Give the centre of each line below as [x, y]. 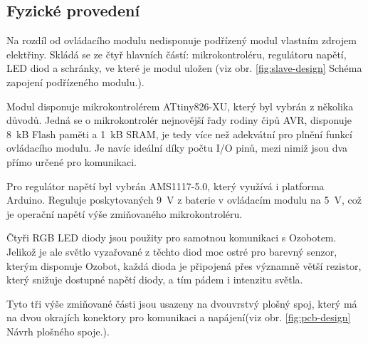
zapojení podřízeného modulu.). [75, 82]
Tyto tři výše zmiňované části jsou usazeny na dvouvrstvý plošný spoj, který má [182, 303]
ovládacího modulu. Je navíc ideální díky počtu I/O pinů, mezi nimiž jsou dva [177, 148]
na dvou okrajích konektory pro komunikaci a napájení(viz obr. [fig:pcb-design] [179, 317]
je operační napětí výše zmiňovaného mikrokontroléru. [125, 213]
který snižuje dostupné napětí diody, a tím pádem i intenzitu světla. [155, 280]
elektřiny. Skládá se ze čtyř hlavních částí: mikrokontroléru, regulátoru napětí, [177, 54]
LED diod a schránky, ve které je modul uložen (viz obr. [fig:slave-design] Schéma [184, 68]
